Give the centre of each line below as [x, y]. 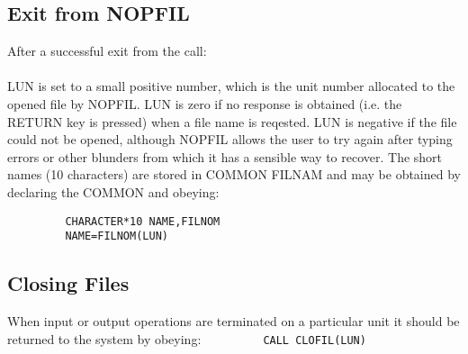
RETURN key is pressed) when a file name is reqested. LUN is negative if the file [232, 121]
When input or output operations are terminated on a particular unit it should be [234, 321]
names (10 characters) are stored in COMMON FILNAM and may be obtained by [234, 174]
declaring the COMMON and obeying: [113, 191]
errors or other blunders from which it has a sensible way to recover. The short [225, 156]
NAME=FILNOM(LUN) [117, 236]
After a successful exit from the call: [107, 51]
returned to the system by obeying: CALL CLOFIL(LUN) [187, 338]
